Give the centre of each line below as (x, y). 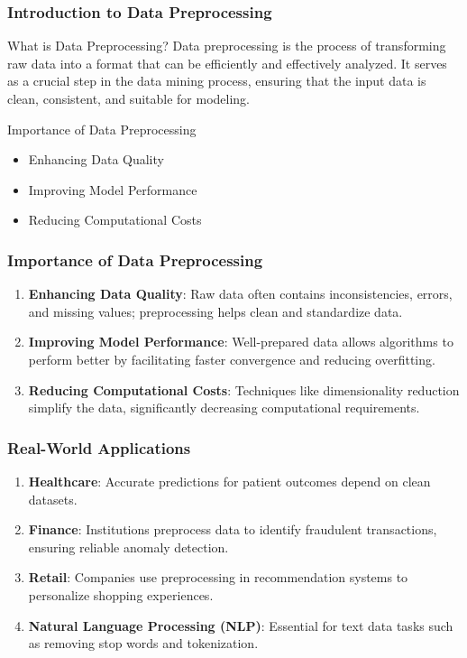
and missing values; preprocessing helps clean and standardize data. (215, 311)
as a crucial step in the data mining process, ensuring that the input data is (217, 81)
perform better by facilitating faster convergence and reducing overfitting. (232, 359)
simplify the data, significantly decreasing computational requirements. (224, 408)
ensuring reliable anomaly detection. (128, 547)
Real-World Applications (99, 447)
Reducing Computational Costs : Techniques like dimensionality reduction (244, 389)
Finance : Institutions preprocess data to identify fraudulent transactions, (233, 529)
